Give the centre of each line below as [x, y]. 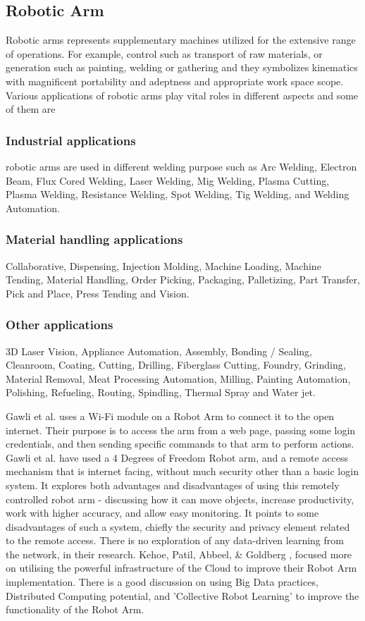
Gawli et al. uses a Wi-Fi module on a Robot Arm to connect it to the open [170, 416]
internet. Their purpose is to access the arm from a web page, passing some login [181, 430]
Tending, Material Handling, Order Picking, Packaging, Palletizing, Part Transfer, [183, 279]
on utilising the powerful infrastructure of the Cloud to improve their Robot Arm [181, 568]
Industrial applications [71, 140]
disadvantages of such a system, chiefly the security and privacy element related [178, 526]
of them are [31, 109]
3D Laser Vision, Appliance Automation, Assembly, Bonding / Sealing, [159, 351]
